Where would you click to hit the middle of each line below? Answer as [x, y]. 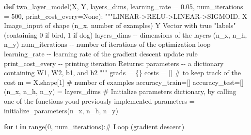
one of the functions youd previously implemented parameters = [99, 101]
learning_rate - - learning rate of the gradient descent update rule [101, 53]
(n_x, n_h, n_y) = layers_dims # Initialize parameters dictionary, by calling [120, 91]
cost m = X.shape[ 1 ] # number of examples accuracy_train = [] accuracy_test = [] [124, 82]
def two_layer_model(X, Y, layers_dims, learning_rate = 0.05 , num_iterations [124, 6]
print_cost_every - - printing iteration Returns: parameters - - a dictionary [114, 63]
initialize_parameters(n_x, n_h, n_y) [61, 110]
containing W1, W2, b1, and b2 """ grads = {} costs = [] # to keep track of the [122, 73]
